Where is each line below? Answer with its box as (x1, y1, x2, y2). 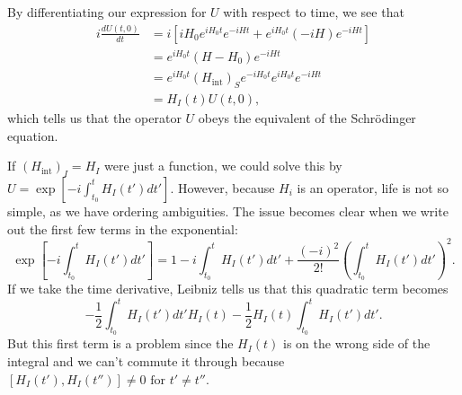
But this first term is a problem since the (7, 334, 234, 353)
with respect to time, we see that (223, 3, 404, 21)
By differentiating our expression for (7, 3, 207, 21)
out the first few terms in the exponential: (7, 219, 238, 238)
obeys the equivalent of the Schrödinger (198, 108, 416, 127)
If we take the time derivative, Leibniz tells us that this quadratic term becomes (7, 279, 449, 298)
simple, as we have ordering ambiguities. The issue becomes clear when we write (7, 201, 449, 220)
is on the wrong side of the (283, 334, 431, 353)
